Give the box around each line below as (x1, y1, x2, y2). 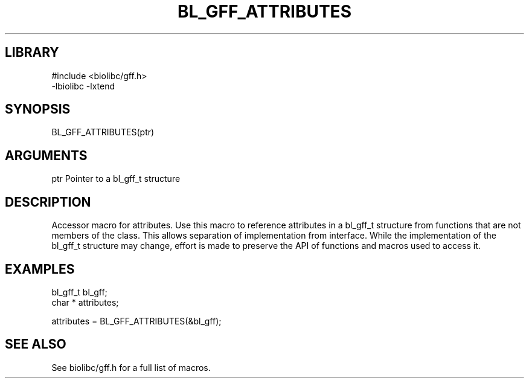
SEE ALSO (5, 336, 66, 352)
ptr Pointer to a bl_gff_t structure (51, 173, 181, 184)
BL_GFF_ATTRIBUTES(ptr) (51, 127, 155, 138)
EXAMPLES (5, 261, 75, 277)
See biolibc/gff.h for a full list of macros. (51, 362, 211, 373)
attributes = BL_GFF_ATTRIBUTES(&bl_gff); (51, 315, 222, 326)
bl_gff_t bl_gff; (51, 286, 107, 297)
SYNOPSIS (5, 101, 71, 117)
